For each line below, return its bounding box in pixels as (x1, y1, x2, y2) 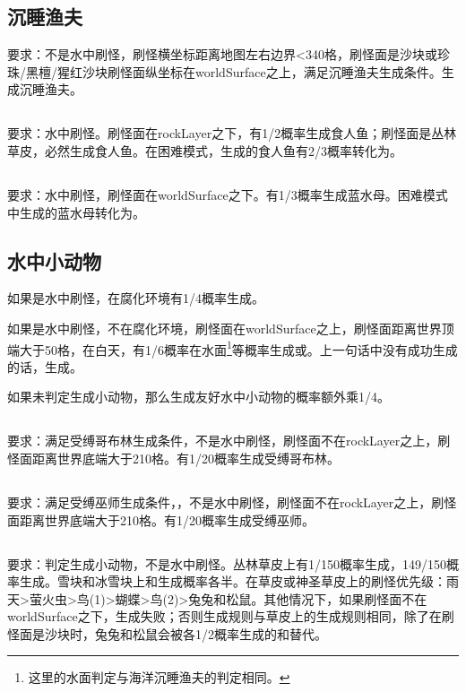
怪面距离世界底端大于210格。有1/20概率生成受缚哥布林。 (7, 448, 340, 467)
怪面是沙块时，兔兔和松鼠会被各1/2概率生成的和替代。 (7, 624, 327, 643)
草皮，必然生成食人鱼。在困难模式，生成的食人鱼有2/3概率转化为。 (7, 141, 402, 160)
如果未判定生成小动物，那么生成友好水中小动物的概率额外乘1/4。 (7, 387, 390, 406)
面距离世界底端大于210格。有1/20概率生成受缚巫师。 (7, 510, 315, 529)
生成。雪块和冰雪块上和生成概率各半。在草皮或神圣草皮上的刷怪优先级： (19, 572, 446, 591)
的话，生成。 (7, 357, 82, 376)
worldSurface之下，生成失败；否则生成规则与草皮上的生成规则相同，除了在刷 (7, 607, 454, 626)
